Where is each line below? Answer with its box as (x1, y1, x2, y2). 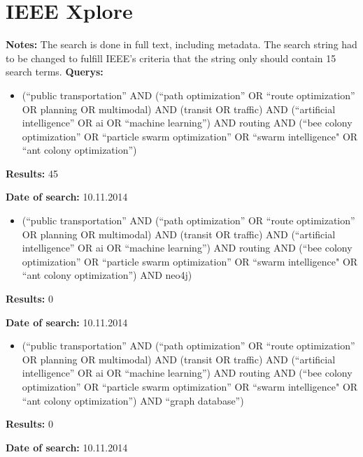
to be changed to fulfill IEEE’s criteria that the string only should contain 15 (6, 50, 336, 65)
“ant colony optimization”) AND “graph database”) (22, 393, 244, 407)
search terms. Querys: (6, 64, 104, 79)
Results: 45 (6, 166, 58, 180)
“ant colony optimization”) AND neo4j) (22, 268, 192, 282)
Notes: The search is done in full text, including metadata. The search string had (6, 37, 357, 52)
